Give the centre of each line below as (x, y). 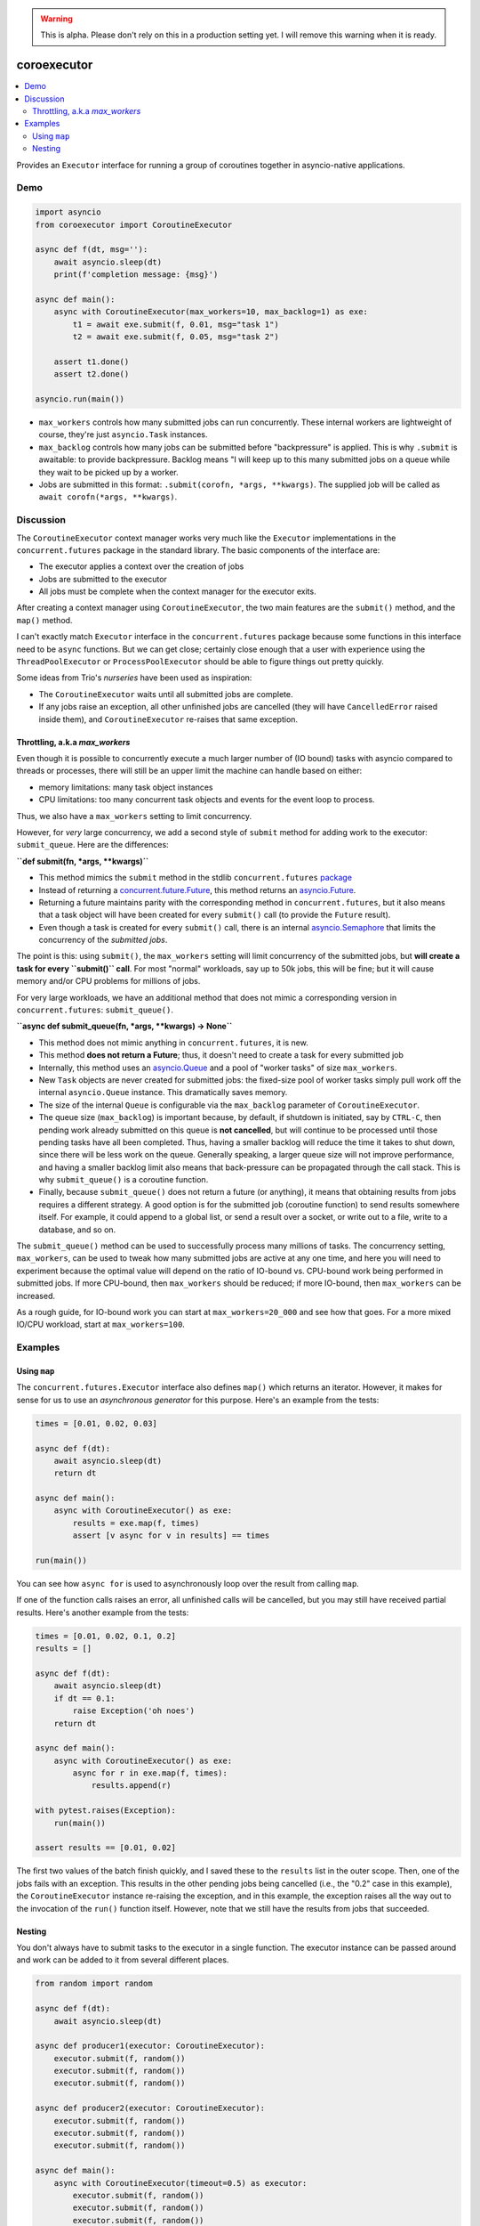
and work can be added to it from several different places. (123, 1960)
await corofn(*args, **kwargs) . (108, 497)
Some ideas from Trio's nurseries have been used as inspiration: (134, 678)
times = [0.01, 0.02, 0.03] (96, 1423)
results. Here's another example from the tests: (103, 1613)
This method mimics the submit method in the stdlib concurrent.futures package (196, 878)
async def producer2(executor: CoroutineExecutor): (150, 2108)
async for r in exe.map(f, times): (150, 1773)
